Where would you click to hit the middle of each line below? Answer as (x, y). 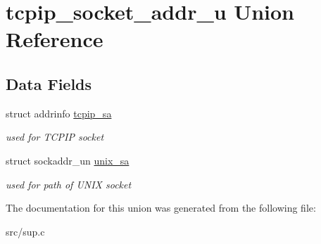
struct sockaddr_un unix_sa (68, 160)
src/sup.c (25, 231)
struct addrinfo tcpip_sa (59, 113)
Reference (55, 39)
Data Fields (49, 83)
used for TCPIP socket (55, 137)
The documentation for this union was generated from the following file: (161, 208)
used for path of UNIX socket (69, 184)
